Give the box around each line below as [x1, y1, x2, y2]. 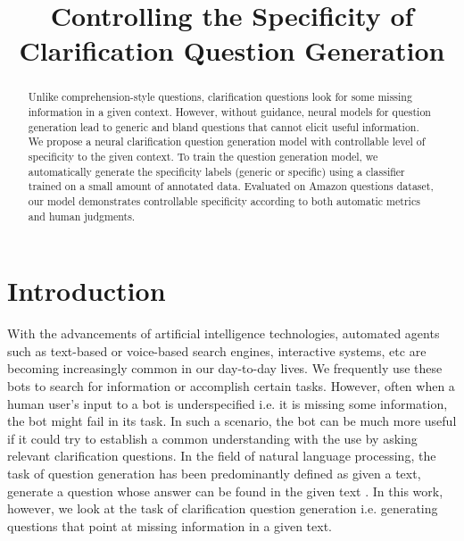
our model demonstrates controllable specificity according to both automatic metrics [28, 193, 420, 208]
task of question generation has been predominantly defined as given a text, [7, 463, 421, 482]
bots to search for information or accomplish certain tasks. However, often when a [7, 376, 455, 395]
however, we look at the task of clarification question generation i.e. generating [7, 499, 438, 518]
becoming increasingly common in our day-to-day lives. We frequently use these [7, 359, 443, 378]
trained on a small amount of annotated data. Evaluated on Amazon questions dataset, [28, 179, 434, 194]
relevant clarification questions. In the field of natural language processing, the [7, 446, 436, 465]
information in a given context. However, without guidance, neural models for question [28, 104, 431, 120]
